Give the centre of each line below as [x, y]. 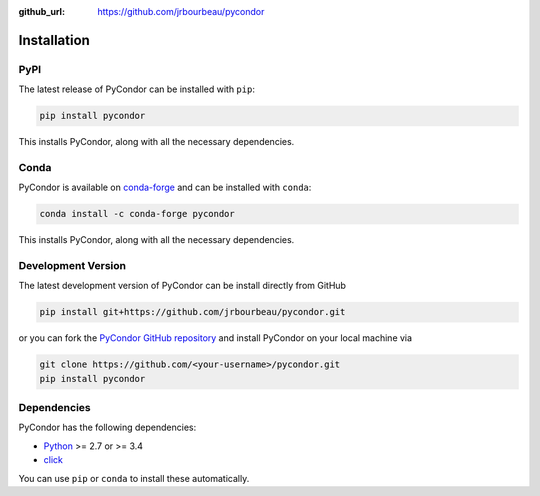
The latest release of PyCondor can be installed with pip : [136, 89]
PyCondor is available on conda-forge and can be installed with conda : [165, 187]
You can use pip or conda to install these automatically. [134, 478]
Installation [54, 40]
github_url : [41, 11]
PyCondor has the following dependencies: [107, 427]
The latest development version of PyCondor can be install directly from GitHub [182, 286]
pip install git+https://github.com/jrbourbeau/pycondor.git [192, 312]
